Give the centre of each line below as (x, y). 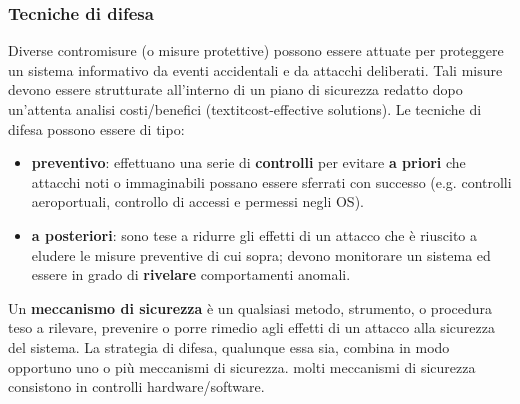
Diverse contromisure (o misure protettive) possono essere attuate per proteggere (256, 50)
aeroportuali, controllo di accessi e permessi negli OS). (197, 201)
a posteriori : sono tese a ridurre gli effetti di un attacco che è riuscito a (254, 234)
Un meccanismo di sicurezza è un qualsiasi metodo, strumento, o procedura (250, 307)
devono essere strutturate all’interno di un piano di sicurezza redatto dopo (235, 89)
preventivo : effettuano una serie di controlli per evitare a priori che (248, 162)
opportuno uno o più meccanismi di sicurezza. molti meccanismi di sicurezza (242, 366)
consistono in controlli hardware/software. (136, 386)
